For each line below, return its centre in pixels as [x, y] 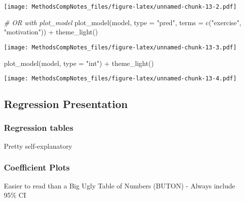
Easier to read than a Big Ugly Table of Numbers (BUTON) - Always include [120, 185]
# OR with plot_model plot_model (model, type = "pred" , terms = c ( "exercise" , [123, 22]
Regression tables [39, 128]
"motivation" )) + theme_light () [51, 32]
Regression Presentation [66, 104]
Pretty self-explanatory [38, 146]
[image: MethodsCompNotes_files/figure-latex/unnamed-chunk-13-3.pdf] [120, 47]
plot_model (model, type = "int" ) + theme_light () [79, 63]
